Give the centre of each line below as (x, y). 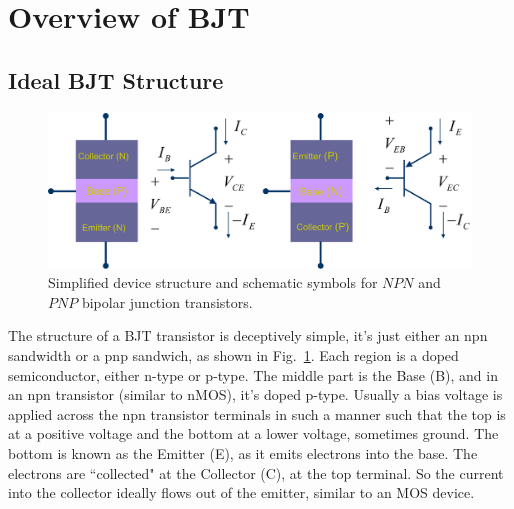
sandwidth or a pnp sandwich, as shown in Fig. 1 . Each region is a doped (233, 355)
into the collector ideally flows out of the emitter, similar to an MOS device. (241, 492)
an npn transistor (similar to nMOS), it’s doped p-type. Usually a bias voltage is (255, 394)
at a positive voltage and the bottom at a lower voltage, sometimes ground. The (253, 433)
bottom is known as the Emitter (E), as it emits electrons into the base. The (243, 453)
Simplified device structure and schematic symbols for (213, 282)
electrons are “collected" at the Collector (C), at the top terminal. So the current (256, 472)
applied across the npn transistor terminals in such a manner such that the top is (257, 413)
